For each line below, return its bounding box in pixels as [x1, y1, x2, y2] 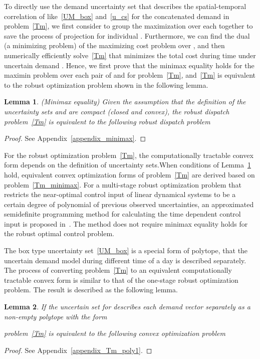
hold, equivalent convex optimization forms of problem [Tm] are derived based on [4, 169, 255, 179]
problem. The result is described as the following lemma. [4, 284, 178, 295]
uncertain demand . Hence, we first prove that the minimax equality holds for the [4, 60, 254, 70]
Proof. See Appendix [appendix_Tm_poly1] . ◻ [4, 344, 152, 355]
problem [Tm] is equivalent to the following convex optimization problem [4, 328, 226, 338]
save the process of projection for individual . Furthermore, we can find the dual [4, 30, 250, 41]
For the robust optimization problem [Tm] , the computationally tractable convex [4, 149, 253, 160]
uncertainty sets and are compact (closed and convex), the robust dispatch [4, 106, 229, 116]
